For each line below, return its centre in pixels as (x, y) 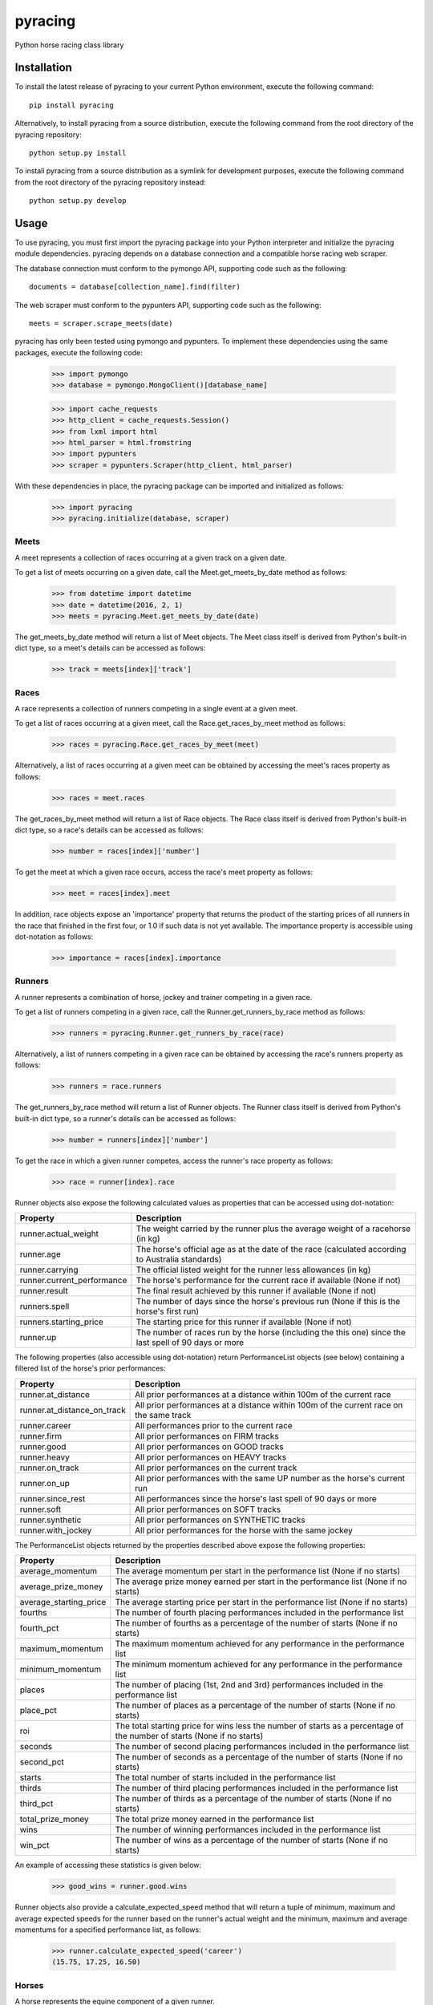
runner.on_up (45, 1483)
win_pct (34, 1845)
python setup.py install (78, 153)
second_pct (42, 1762)
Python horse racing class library (69, 45)
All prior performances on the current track (216, 1468)
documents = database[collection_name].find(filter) (135, 287)
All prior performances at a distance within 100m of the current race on (269, 1405)
